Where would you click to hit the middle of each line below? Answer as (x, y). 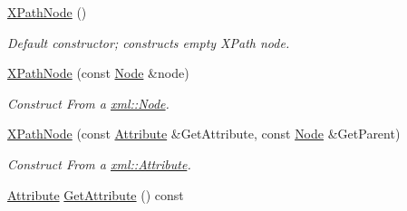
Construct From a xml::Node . (88, 103)
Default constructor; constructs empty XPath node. (149, 42)
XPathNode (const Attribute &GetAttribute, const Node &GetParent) (204, 134)
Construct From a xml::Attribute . (99, 163)
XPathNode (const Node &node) (98, 73)
